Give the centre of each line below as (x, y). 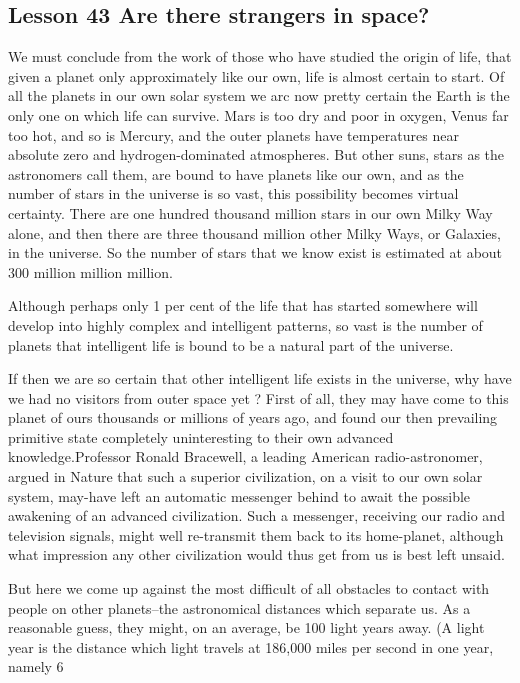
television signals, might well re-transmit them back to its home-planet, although (256, 534)
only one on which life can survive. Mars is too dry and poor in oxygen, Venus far (258, 114)
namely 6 (36, 666)
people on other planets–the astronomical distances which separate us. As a (239, 607)
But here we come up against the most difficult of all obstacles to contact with (249, 588)
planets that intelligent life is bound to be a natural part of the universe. (231, 344)
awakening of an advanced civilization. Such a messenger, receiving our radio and (256, 515)
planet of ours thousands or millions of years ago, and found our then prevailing (253, 417)
